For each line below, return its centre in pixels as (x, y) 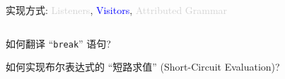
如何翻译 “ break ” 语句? (58, 43)
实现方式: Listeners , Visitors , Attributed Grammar (117, 10)
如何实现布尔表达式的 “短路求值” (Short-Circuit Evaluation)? (143, 67)
